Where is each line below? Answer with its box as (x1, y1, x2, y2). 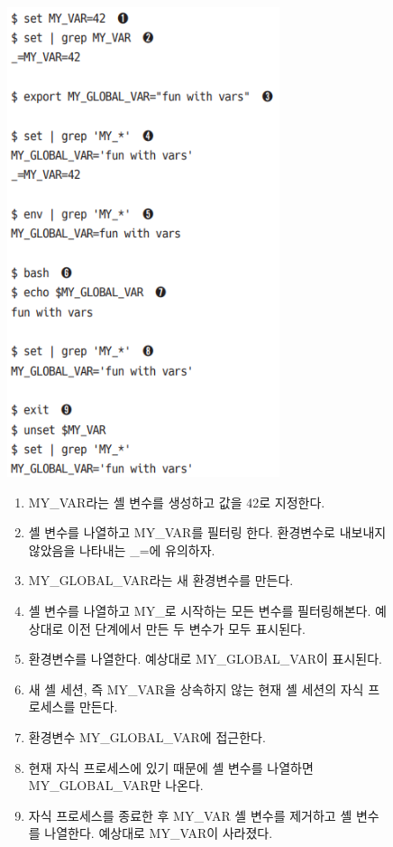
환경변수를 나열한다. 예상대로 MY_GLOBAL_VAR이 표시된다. (28, 649, 382, 668)
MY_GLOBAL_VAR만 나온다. (28, 776, 204, 795)
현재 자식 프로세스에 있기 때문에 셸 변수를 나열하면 (28, 758, 314, 777)
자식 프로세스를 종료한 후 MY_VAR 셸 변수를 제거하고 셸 (28, 805, 352, 824)
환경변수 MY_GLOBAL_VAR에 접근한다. (28, 727, 266, 746)
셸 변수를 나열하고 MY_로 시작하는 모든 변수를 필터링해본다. (28, 600, 371, 619)
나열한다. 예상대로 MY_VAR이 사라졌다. (44, 824, 273, 842)
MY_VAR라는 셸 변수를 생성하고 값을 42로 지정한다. (28, 492, 325, 511)
